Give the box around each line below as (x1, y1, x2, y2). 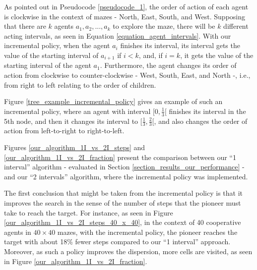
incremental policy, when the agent (4, 40, 110, 51)
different (223, 21, 249, 31)
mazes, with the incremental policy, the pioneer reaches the (57, 226, 238, 237)
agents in (4, 226, 31, 237)
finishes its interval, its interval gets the (120, 40, 240, 51)
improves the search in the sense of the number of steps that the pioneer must (4, 198, 241, 208)
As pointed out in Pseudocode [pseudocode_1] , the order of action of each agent (4, 1, 249, 11)
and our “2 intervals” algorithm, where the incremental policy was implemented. (4, 171, 248, 181)
